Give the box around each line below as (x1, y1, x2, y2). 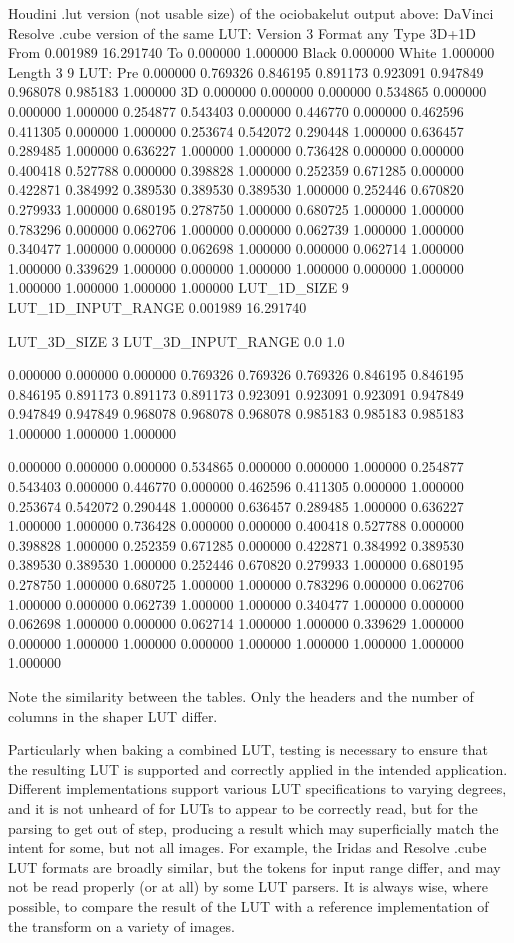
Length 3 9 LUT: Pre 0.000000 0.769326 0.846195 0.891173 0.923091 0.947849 (8, 61, 484, 82)
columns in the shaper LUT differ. (8, 705, 218, 726)
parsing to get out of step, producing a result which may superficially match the (8, 817, 499, 838)
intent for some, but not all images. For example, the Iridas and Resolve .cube (8, 837, 487, 858)
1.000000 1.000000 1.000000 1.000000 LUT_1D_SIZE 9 (8, 277, 349, 298)
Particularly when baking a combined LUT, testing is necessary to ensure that (8, 739, 489, 760)
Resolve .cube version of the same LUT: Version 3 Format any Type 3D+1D (8, 22, 477, 43)
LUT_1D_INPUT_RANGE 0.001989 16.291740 (8, 296, 307, 317)
